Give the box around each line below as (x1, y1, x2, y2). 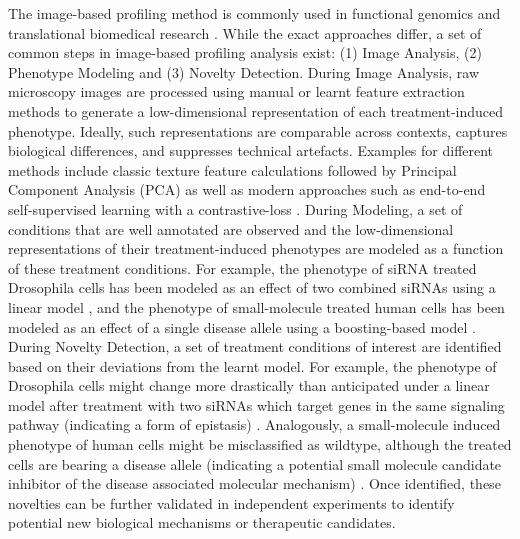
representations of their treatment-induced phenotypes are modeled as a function (8, 238, 504, 259)
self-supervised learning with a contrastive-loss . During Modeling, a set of (8, 198, 463, 219)
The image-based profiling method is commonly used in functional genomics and (8, 3, 501, 23)
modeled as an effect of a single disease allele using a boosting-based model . (8, 316, 476, 337)
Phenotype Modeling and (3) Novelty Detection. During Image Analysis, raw (8, 61, 480, 82)
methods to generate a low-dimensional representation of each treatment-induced (8, 100, 504, 121)
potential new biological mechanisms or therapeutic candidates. (8, 512, 396, 533)
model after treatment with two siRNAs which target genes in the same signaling (8, 394, 505, 415)
